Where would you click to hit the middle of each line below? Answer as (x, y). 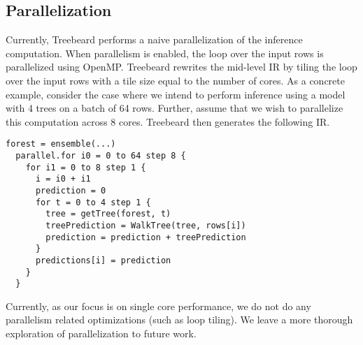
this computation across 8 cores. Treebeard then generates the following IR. (168, 121)
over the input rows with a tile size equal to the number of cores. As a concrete (175, 80)
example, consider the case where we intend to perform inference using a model (176, 94)
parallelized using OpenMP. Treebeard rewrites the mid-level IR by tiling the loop (181, 67)
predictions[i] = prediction (103, 260)
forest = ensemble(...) (61, 144)
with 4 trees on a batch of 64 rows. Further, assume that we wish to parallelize (175, 108)
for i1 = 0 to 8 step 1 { (86, 167)
